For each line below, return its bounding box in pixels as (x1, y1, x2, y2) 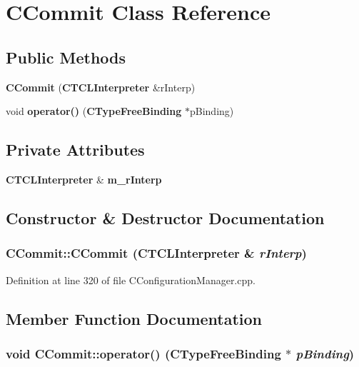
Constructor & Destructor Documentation (6, 206, 325, 228)
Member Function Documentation (6, 307, 263, 329)
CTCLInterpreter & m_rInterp (6, 171, 162, 186)
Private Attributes (6, 139, 145, 161)
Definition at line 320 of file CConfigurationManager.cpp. (6, 272, 256, 287)
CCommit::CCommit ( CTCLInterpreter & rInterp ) (6, 244, 307, 262)
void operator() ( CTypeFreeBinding (6, 104, 182, 119)
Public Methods (6, 46, 126, 68)
